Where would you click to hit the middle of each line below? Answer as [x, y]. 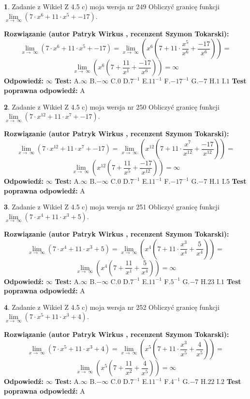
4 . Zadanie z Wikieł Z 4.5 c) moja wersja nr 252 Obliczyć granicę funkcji [112, 307]
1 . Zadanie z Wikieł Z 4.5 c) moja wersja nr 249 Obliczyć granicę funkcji [112, 6]
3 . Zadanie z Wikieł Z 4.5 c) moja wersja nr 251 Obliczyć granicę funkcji [112, 207]
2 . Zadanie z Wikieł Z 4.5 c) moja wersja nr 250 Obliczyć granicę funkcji [112, 106]
